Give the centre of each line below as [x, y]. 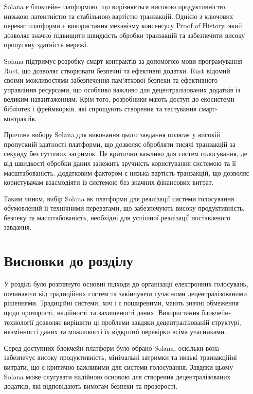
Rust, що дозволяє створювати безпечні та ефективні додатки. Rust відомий [117, 70]
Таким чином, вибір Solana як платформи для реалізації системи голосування [119, 198]
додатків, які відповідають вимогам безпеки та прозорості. [91, 386]
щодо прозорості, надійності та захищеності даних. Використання [102, 312]
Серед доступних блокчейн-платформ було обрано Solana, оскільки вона [111, 348]
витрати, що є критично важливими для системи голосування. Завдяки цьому [118, 367]
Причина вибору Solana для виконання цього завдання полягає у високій [112, 134]
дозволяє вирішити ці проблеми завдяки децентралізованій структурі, [138, 322]
